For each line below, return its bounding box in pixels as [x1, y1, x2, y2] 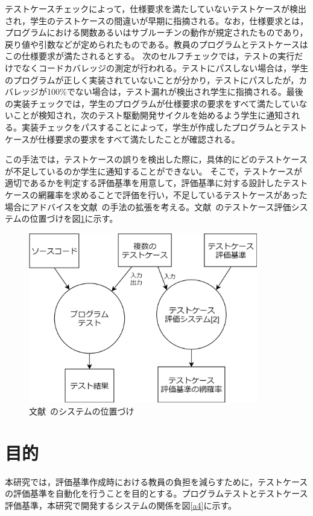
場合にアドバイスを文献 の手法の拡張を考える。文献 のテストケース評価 [5, 200, 291, 213]
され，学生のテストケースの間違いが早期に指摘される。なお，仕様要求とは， [5, 14, 309, 27]
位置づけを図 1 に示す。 [30, 212, 118, 225]
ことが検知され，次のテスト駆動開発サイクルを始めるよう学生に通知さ [13, 109, 292, 121]
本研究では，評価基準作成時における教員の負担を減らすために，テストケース [5, 475, 308, 488]
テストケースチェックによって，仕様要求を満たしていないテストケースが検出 [5, 2, 307, 15]
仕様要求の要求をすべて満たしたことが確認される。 [38, 132, 240, 145]
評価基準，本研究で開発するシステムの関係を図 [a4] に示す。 [5, 498, 236, 511]
